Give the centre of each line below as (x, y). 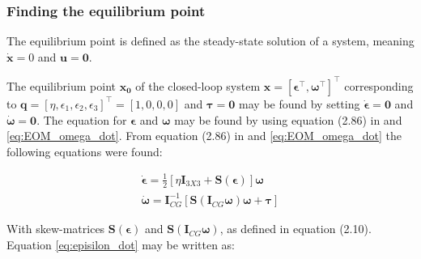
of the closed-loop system (198, 85)
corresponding (379, 85)
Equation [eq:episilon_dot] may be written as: (121, 244)
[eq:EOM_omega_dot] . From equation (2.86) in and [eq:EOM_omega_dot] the (204, 136)
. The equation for (82, 119)
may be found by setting (300, 103)
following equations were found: (85, 151)
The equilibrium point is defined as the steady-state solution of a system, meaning (210, 41)
